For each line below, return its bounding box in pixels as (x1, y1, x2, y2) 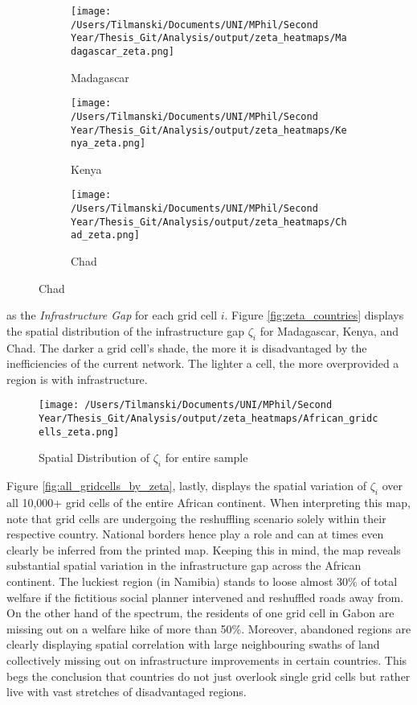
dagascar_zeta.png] (71, 45, 174, 57)
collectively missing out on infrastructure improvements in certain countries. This (6, 651, 407, 668)
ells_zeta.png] (39, 426, 120, 438)
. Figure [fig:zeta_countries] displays (224, 307, 404, 324)
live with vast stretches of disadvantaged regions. (6, 683, 247, 700)
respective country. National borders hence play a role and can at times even (6, 526, 384, 542)
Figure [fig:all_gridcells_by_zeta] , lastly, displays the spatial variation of (6, 477, 366, 494)
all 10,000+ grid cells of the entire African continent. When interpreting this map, (6, 493, 411, 510)
